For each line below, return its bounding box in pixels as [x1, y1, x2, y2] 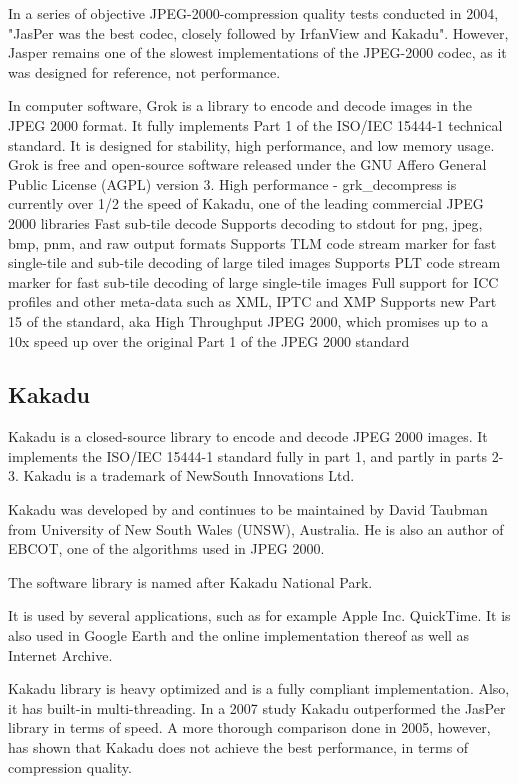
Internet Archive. [8, 644, 113, 665]
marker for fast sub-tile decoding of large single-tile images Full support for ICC [8, 271, 499, 292]
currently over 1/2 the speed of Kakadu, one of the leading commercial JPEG [8, 193, 484, 214]
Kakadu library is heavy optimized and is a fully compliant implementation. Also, [8, 678, 510, 699]
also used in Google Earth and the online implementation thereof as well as [8, 625, 470, 646]
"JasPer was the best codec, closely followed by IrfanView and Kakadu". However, [8, 22, 509, 43]
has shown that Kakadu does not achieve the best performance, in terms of [8, 737, 469, 758]
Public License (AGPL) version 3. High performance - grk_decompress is [8, 173, 457, 194]
